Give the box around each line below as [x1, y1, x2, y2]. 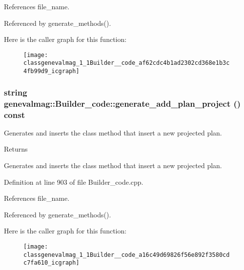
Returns [4, 144, 28, 154]
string [4, 86, 27, 98]
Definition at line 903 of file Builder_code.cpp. [4, 176, 143, 187]
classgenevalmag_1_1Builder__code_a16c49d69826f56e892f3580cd [23, 251, 230, 258]
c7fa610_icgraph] [23, 259, 80, 267]
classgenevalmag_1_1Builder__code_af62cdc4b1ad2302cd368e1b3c [23, 59, 230, 67]
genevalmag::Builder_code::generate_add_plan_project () [4, 97, 241, 109]
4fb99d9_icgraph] [23, 68, 80, 75]
